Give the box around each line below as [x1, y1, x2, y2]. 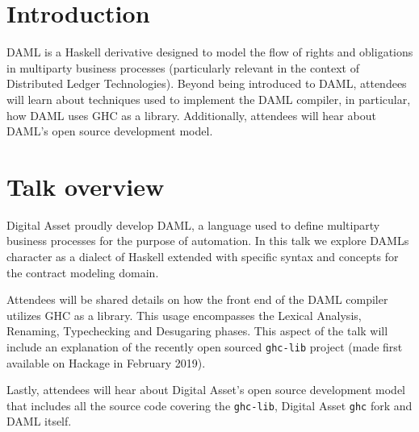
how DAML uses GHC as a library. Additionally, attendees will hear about [6, 106, 376, 123]
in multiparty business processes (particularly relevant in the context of [6, 59, 359, 76]
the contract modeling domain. [6, 264, 159, 280]
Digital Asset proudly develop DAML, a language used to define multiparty [6, 216, 380, 233]
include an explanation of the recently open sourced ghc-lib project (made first [6, 338, 403, 355]
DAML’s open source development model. [6, 123, 213, 139]
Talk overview [6, 169, 165, 202]
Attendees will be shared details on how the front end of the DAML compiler [6, 291, 388, 308]
